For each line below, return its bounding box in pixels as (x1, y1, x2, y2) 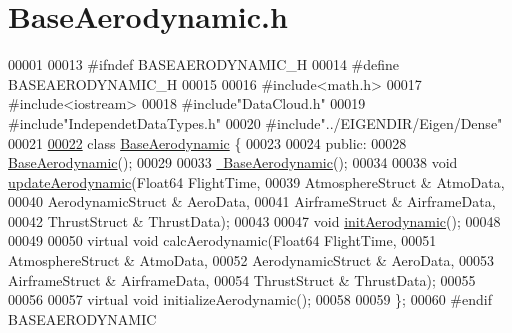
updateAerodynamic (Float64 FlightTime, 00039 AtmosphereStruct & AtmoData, (8, 171, 505, 192)
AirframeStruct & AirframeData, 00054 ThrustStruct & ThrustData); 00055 (8, 269, 476, 290)
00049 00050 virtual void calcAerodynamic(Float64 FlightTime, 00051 (8, 230, 437, 251)
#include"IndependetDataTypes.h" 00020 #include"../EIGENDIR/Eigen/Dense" (8, 112, 503, 133)
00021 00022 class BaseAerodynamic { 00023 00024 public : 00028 (8, 132, 407, 153)
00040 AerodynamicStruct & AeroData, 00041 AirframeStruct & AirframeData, (8, 191, 496, 212)
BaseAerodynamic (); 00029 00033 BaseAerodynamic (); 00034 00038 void (8, 152, 458, 173)
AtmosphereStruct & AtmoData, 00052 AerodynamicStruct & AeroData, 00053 (8, 250, 494, 271)
